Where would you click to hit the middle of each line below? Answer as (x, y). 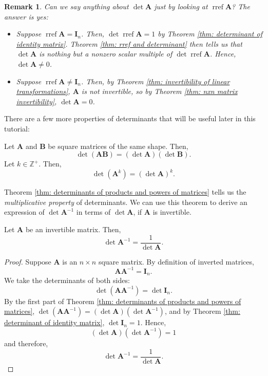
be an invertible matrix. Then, (73, 229)
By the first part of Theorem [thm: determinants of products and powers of (123, 301)
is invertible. (172, 212)
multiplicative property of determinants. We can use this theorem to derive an (126, 202)
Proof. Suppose (28, 261)
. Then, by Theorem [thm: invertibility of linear (155, 81)
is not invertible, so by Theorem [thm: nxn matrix (159, 91)
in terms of (93, 212)
